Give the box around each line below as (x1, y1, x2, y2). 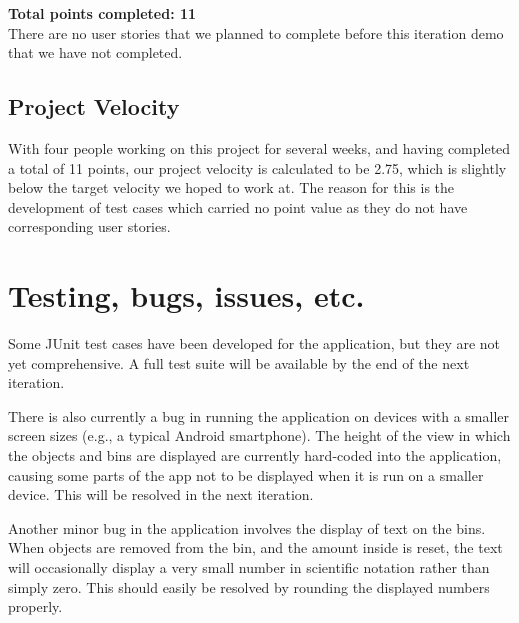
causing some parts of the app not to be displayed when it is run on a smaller (8, 464, 484, 485)
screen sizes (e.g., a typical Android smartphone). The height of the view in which (8, 425, 511, 446)
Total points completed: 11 (8, 3, 197, 23)
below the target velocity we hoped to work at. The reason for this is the (8, 177, 455, 198)
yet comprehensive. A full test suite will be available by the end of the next (8, 352, 470, 373)
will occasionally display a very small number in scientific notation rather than (8, 557, 490, 578)
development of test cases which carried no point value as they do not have (8, 196, 468, 217)
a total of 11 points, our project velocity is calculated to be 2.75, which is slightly (8, 157, 507, 178)
